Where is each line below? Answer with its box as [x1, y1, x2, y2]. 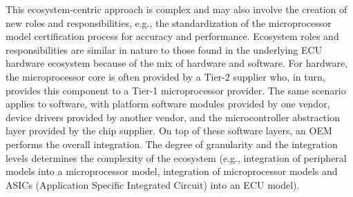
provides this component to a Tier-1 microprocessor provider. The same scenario [6, 83, 346, 97]
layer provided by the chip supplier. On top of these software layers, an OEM [6, 123, 332, 138]
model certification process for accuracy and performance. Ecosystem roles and [6, 29, 339, 43]
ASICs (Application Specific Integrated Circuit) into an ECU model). [6, 177, 300, 191]
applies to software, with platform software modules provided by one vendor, [6, 96, 330, 111]
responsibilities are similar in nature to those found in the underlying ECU [6, 42, 323, 56]
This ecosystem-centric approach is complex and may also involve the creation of [6, 2, 347, 16]
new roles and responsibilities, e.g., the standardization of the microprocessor [6, 15, 332, 30]
